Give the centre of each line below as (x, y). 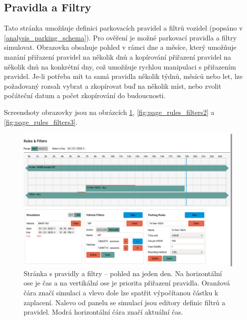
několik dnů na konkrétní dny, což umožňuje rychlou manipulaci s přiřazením (120, 66)
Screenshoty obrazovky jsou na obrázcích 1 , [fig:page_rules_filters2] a (109, 112)
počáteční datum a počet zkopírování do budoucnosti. (85, 95)
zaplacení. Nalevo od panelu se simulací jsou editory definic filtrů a (124, 302)
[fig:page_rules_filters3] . (41, 122)
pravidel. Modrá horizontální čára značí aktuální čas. (103, 312)
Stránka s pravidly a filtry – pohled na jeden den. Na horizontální (123, 273)
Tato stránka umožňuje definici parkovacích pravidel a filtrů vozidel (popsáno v (123, 28)
